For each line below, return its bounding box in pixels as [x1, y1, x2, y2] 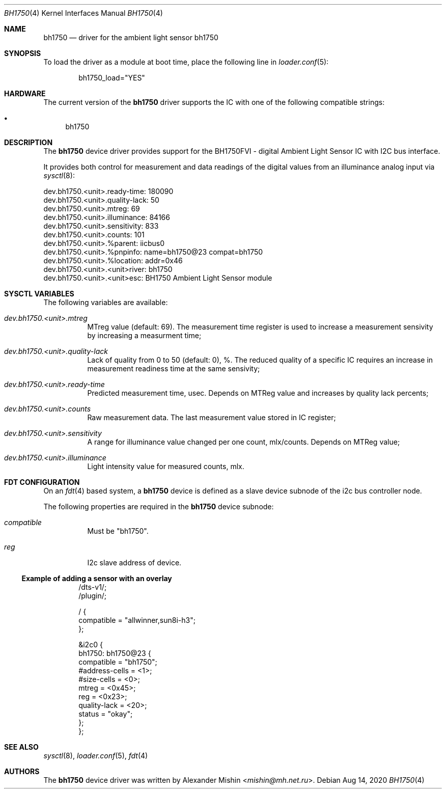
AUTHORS [4, 767, 40, 776]
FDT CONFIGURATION [4, 478, 80, 486]
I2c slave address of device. [87, 558, 182, 567]
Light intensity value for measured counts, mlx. [87, 462, 244, 471]
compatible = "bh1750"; [78, 658, 157, 666]
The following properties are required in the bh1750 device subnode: [43, 502, 274, 511]
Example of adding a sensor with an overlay [21, 574, 172, 583]
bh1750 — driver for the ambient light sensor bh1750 [43, 33, 218, 42]
